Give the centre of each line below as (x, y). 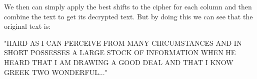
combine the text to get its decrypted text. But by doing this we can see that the (128, 16)
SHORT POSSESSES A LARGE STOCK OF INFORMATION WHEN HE (120, 52)
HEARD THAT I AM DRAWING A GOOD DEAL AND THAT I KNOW (119, 62)
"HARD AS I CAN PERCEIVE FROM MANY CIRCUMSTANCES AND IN (123, 42)
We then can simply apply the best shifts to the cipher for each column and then (128, 6)
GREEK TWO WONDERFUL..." (56, 72)
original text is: (27, 26)
